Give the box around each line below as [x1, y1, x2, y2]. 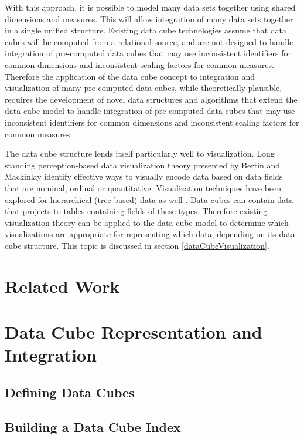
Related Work [5, 273, 120, 298]
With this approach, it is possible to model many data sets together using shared [5, 1, 296, 13]
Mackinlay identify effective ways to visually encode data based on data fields [5, 170, 283, 183]
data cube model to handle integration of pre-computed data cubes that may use [5, 104, 295, 117]
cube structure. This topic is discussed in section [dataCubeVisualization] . [5, 239, 269, 251]
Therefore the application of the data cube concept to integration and [5, 70, 255, 82]
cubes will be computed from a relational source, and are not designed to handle [5, 35, 293, 48]
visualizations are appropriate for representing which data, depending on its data [5, 228, 295, 240]
